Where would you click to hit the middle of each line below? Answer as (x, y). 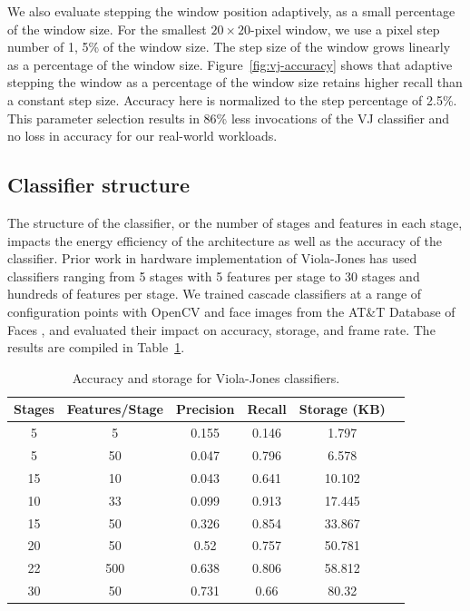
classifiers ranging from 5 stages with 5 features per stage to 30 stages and (214, 276)
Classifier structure (98, 185)
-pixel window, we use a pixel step (345, 29)
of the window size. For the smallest (107, 29)
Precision (205, 409)
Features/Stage (115, 409)
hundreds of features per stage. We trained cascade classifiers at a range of (215, 294)
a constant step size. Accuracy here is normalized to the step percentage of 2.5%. (232, 99)
